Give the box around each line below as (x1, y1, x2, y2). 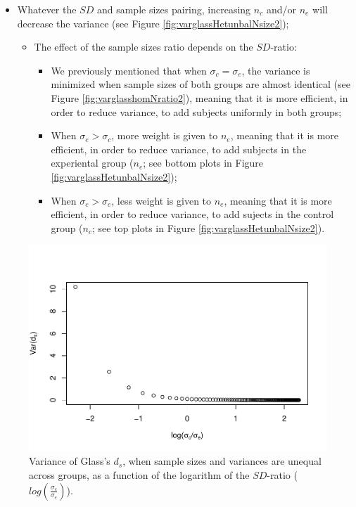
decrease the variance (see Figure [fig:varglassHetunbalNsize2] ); (17, 15, 289, 30)
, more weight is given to (111, 128, 218, 143)
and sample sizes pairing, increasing (96, 2, 251, 16)
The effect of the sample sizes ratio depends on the (34, 39, 253, 54)
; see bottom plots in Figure (143, 155, 264, 170)
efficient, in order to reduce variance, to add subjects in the (51, 141, 307, 156)
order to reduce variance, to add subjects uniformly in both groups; (51, 104, 342, 119)
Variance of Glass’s (29, 454, 110, 468)
